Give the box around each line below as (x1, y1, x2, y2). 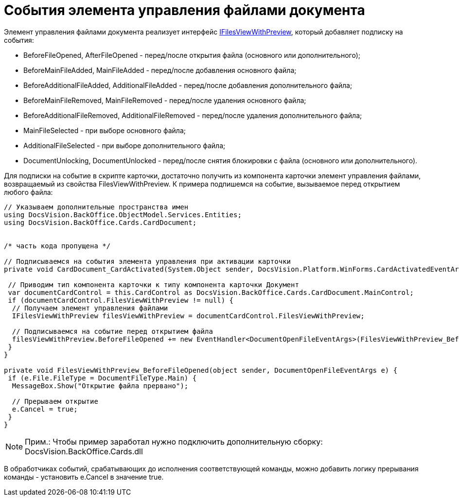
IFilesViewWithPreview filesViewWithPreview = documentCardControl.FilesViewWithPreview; (12, 311, 365, 320)
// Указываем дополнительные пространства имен (4, 203, 189, 211)
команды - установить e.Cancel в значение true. (4, 472, 164, 481)
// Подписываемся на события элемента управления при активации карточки (4, 257, 291, 265)
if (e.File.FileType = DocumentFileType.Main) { (8, 374, 197, 382)
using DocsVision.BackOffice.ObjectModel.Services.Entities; (4, 210, 242, 219)
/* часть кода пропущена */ (4, 241, 111, 250)
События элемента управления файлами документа (4, 2, 365, 18)
